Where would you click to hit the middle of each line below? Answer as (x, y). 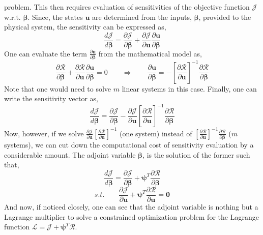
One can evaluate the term (46, 53)
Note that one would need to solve (58, 88)
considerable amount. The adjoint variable (70, 154)
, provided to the (225, 17)
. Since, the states (55, 17)
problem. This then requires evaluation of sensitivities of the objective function (127, 7)
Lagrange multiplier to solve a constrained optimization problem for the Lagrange (131, 216)
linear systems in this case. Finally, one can (189, 88)
